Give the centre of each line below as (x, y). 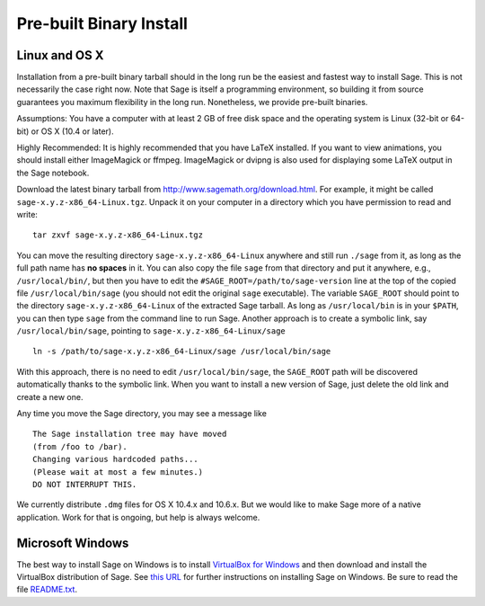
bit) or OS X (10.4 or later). (65, 131)
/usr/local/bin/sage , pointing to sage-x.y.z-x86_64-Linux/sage (151, 331)
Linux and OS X (60, 55)
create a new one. (50, 397)
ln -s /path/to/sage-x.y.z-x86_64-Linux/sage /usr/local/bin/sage (182, 352)
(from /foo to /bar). (80, 446)
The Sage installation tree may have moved (130, 434)
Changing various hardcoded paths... (116, 459)
